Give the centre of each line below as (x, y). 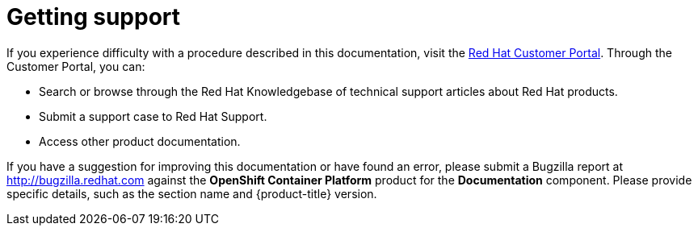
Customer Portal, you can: (76, 66)
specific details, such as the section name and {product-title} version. (192, 193)
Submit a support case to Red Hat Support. (153, 116)
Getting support (94, 17)
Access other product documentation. (140, 141)
